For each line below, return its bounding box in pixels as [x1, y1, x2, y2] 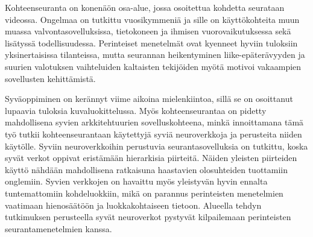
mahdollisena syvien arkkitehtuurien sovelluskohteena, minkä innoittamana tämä [5, 116, 304, 128]
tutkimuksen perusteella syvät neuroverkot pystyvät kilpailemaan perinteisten [5, 210, 291, 223]
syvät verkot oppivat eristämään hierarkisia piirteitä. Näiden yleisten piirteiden [5, 151, 297, 164]
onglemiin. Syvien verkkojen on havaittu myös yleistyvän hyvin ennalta [5, 175, 268, 188]
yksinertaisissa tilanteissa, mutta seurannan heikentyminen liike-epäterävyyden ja [5, 48, 305, 61]
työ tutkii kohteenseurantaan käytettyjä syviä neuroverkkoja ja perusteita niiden [5, 127, 302, 140]
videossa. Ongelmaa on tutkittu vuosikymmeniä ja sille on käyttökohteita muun [5, 13, 300, 25]
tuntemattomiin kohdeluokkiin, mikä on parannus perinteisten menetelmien [5, 186, 283, 199]
